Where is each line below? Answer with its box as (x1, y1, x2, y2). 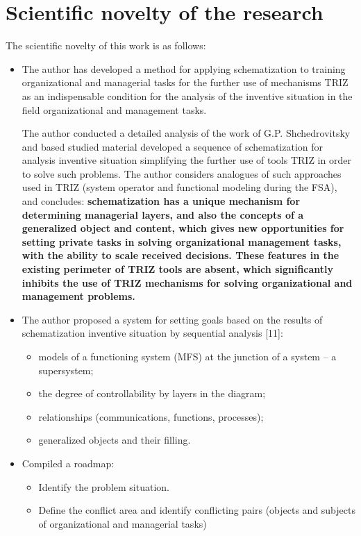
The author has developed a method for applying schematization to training (22, 61, 346, 76)
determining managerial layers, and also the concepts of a (22, 207, 304, 221)
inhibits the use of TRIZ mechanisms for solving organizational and (22, 275, 353, 290)
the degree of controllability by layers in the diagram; (38, 386, 266, 401)
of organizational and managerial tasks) (38, 516, 207, 530)
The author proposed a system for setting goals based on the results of (22, 312, 323, 326)
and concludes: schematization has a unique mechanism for (22, 194, 301, 208)
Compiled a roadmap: (22, 455, 115, 470)
